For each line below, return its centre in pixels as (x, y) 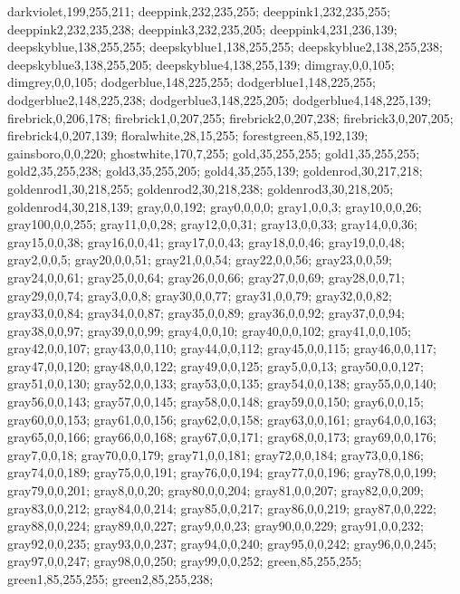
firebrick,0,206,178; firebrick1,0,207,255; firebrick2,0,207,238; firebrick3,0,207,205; (230, 117)
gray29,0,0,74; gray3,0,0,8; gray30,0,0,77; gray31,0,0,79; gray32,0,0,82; (200, 295)
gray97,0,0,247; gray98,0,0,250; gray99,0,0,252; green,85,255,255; (185, 561)
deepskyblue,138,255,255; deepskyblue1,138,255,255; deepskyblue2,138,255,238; (225, 47)
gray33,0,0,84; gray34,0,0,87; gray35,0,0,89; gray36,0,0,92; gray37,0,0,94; (206, 313)
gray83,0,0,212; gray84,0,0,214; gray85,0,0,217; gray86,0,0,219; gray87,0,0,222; (222, 508)
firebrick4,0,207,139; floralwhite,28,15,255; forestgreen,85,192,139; (188, 135)
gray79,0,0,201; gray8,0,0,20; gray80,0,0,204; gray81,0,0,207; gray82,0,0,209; (216, 490)
